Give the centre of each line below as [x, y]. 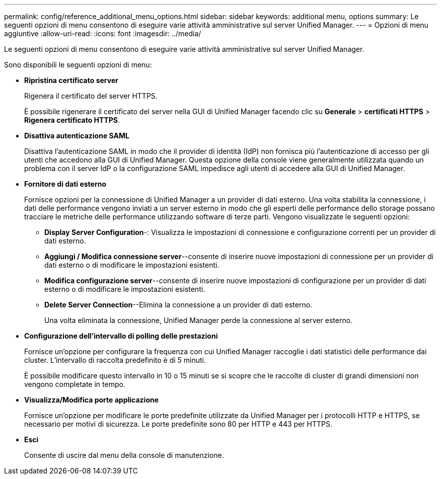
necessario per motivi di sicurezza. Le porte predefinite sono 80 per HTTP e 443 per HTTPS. [178, 424]
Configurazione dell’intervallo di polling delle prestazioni [121, 336]
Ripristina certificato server [71, 80]
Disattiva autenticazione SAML [77, 136]
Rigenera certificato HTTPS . [72, 120]
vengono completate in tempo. [75, 384]
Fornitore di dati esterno [65, 184]
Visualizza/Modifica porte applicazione [92, 400]
